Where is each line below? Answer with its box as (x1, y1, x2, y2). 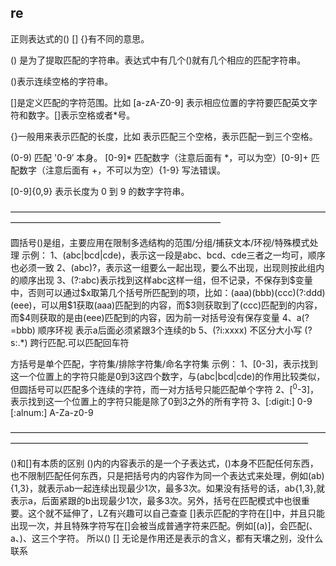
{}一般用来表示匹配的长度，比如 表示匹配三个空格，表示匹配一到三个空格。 (10, 130, 318, 142)
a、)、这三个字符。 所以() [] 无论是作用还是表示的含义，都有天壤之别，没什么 (10, 532, 324, 545)
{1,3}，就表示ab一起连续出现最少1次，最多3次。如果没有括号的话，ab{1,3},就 (10, 482, 326, 495)
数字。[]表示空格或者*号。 (27, 109, 136, 121)
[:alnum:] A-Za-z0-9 (10, 407, 94, 419)
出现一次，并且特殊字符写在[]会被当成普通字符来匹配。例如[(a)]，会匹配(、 (10, 520, 318, 532)
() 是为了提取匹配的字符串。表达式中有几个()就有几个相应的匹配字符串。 (10, 54, 307, 66)
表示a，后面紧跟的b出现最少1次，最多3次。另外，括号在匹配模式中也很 (10, 495, 302, 507)
